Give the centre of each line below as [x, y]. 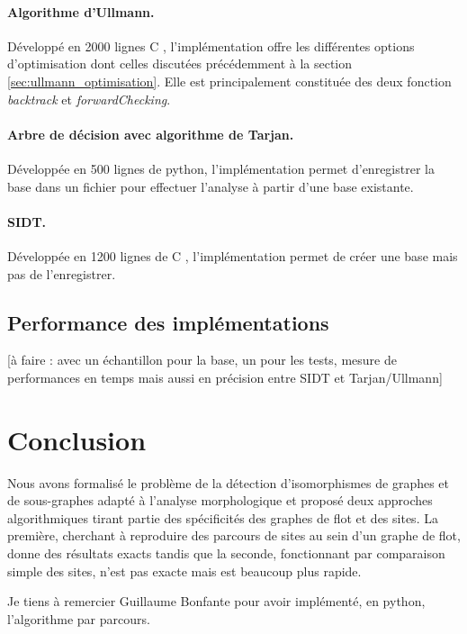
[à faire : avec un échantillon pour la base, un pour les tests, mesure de [202, 360]
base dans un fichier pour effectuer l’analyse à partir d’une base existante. [211, 186]
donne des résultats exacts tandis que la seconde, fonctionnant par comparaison [226, 553]
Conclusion [77, 439]
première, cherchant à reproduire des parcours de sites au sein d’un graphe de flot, [234, 535]
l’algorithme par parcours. [79, 618]
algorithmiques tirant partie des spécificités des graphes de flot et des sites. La [223, 517]
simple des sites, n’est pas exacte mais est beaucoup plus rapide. [184, 571]
